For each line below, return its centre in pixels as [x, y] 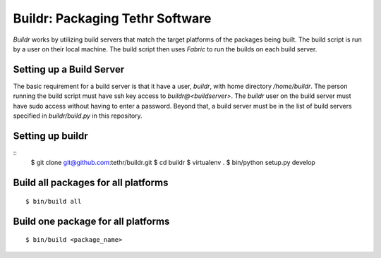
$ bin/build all [54, 201]
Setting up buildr [50, 136]
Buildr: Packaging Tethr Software [112, 18]
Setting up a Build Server [69, 69]
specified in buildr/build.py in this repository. [78, 116]
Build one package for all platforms [91, 221]
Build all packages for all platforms [91, 183]
